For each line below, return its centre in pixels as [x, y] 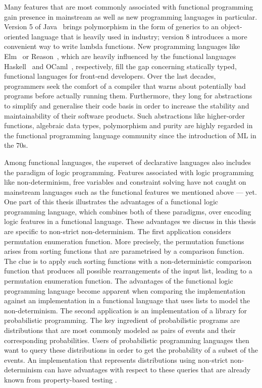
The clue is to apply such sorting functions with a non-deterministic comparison [128, 261]
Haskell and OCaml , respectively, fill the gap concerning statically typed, [120, 66]
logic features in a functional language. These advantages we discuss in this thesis [130, 221]
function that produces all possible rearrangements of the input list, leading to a [128, 271]
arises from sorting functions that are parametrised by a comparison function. [124, 251]
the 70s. [16, 145]
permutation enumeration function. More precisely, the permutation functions [124, 241]
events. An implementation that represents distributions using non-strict [116, 359]
